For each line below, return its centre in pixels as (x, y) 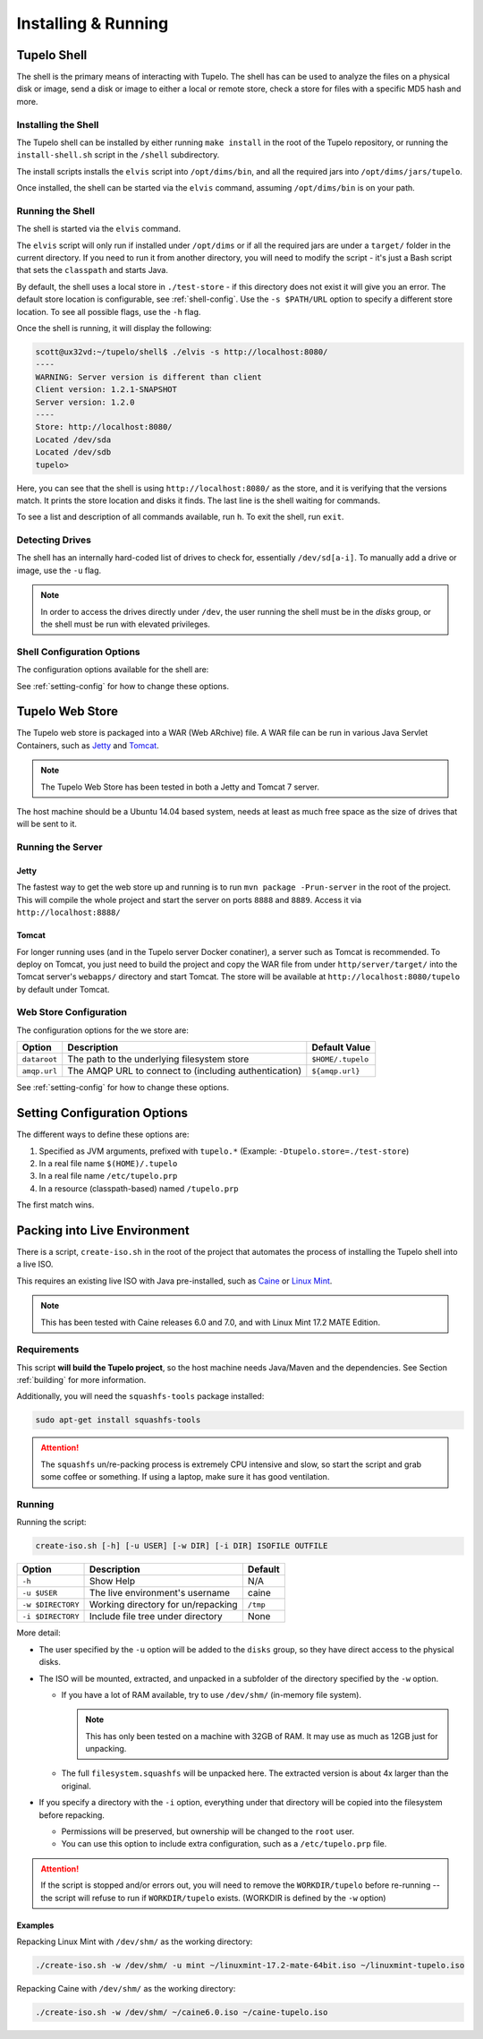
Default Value (341, 1047)
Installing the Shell (58, 124)
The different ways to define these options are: (103, 1135)
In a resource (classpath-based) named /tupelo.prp (139, 1188)
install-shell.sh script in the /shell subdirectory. (118, 155)
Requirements (48, 1350)
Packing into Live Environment (103, 1230)
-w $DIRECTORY (51, 1604)
